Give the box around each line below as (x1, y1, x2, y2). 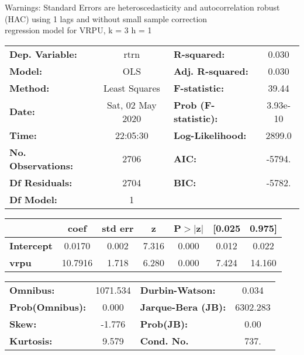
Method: (9, 81, 50, 95)
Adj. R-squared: (173, 64, 248, 78)
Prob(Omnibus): (9, 300, 87, 314)
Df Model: (9, 192, 57, 206)
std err (102, 221, 134, 235)
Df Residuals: (9, 175, 72, 189)
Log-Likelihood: (173, 128, 247, 142)
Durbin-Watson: (140, 283, 216, 297)
